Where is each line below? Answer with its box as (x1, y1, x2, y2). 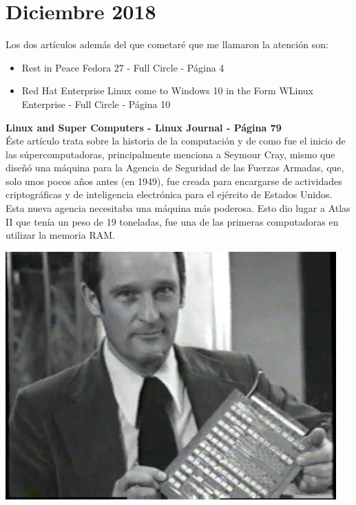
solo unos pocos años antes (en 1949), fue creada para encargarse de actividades (6, 173, 342, 188)
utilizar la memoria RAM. (6, 228, 115, 242)
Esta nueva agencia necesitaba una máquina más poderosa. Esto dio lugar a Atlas (6, 201, 350, 215)
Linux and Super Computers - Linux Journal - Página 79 (6, 120, 282, 134)
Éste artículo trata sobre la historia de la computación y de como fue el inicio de (6, 133, 346, 148)
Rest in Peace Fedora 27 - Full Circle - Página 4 (21, 60, 224, 74)
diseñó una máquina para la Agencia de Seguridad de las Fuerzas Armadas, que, (6, 160, 344, 175)
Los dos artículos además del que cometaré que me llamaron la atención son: (6, 37, 328, 52)
